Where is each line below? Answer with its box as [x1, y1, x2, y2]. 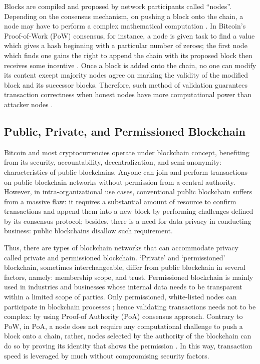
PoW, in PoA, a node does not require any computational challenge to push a [4, 320, 243, 331]
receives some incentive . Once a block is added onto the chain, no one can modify [4, 60, 256, 70]
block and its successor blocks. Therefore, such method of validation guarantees [4, 79, 248, 90]
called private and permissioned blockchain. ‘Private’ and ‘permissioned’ [4, 252, 225, 262]
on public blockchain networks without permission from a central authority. [4, 176, 235, 187]
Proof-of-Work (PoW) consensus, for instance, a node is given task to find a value [4, 30, 255, 41]
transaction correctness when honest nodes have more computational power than [4, 89, 252, 100]
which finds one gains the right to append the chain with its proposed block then [4, 50, 252, 60]
